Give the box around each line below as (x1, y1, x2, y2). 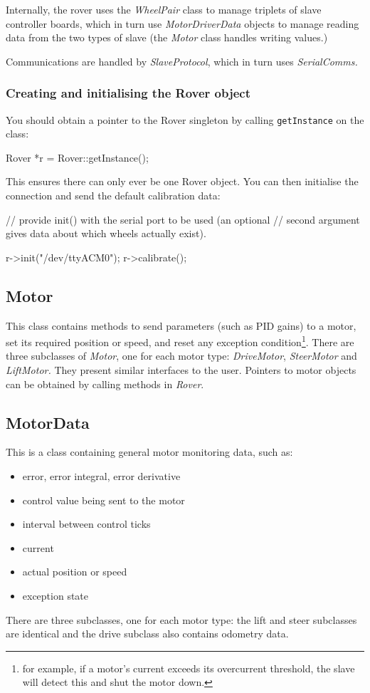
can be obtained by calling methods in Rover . (6, 376, 204, 391)
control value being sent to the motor (22, 492, 185, 507)
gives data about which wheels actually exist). (6, 226, 206, 241)
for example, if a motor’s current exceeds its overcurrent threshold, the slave (22, 660, 355, 675)
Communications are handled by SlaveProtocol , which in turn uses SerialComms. (6, 53, 358, 68)
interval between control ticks (22, 516, 151, 531)
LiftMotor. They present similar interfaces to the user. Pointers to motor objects (6, 363, 356, 377)
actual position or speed (22, 564, 127, 579)
